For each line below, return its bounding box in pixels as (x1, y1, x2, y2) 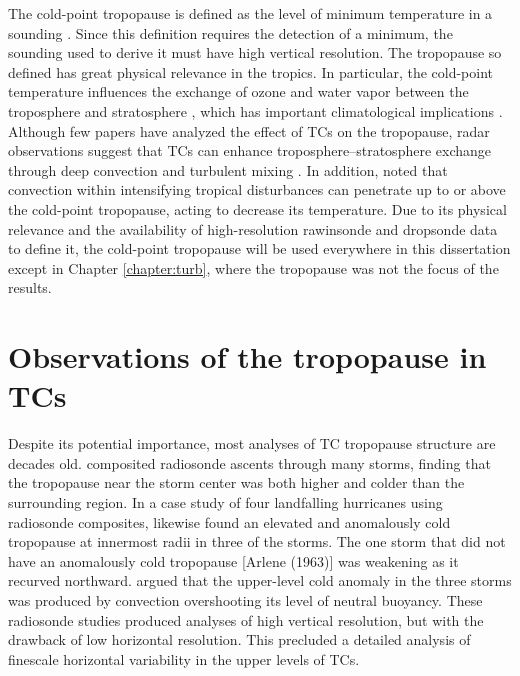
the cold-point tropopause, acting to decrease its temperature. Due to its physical (8, 198, 507, 219)
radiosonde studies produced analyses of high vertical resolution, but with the (8, 609, 484, 630)
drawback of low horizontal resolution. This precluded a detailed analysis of (8, 629, 471, 650)
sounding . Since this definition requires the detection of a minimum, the (8, 22, 453, 43)
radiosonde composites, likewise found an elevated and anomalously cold (8, 511, 451, 532)
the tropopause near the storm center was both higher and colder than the (8, 472, 465, 493)
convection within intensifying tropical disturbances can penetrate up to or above (8, 179, 506, 200)
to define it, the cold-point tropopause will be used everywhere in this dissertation (8, 238, 511, 259)
